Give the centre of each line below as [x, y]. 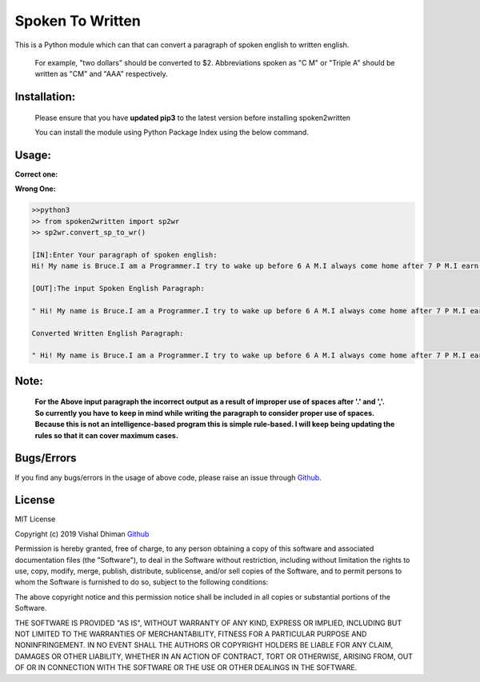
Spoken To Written [78, 21]
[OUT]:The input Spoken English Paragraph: [118, 289]
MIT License [35, 519]
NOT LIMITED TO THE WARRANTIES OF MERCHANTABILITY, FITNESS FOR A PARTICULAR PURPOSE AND [191, 634]
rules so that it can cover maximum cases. [107, 435]
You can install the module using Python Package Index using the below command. [172, 133]
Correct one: [36, 174]
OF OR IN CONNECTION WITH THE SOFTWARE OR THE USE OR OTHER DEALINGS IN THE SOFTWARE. [186, 668]
